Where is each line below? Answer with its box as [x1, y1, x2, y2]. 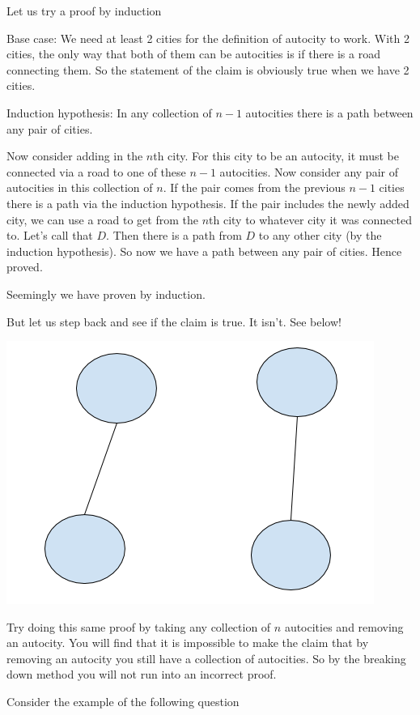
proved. [6, 258, 43, 275]
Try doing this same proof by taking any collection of [6, 618, 271, 635]
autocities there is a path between [245, 104, 414, 121]
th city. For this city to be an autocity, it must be [153, 147, 399, 164]
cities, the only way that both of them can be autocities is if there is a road [6, 45, 380, 62]
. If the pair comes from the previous [163, 179, 346, 196]
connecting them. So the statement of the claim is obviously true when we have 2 [6, 61, 409, 78]
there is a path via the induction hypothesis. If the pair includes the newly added [6, 194, 409, 211]
